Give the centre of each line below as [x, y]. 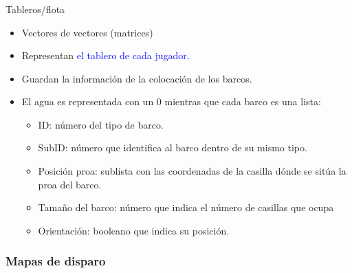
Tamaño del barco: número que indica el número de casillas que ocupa [186, 207]
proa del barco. [70, 184]
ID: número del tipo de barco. [101, 124]
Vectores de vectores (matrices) [87, 32]
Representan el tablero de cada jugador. [106, 55]
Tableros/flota [35, 9]
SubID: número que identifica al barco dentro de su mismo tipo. [173, 148]
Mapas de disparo [56, 261]
